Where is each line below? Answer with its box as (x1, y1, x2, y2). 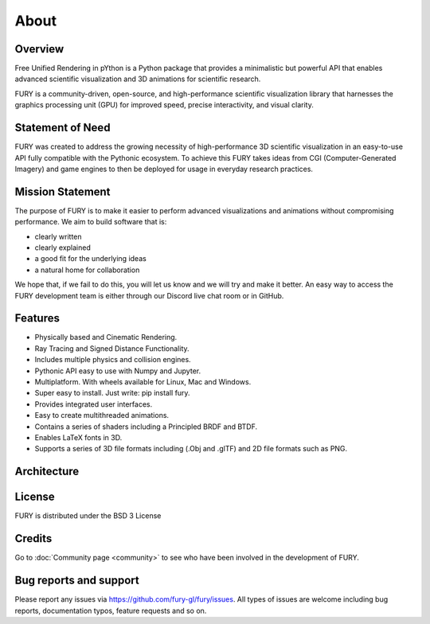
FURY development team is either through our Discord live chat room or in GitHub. (14, 291, 284, 300)
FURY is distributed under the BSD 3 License (14, 511, 162, 521)
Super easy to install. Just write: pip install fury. (34, 388, 190, 398)
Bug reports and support (14, 574, 139, 587)
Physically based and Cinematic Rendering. (34, 333, 178, 342)
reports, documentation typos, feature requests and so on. (14, 606, 207, 615)
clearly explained (34, 243, 92, 252)
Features (14, 311, 60, 326)
